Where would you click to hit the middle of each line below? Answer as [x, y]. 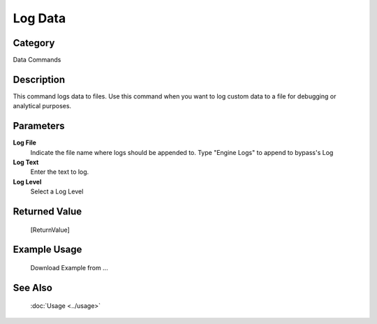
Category [34, 43]
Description [39, 79]
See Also [32, 287]
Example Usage [47, 250]
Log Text [26, 162]
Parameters [39, 126]
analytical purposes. [42, 106]
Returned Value [47, 212]
